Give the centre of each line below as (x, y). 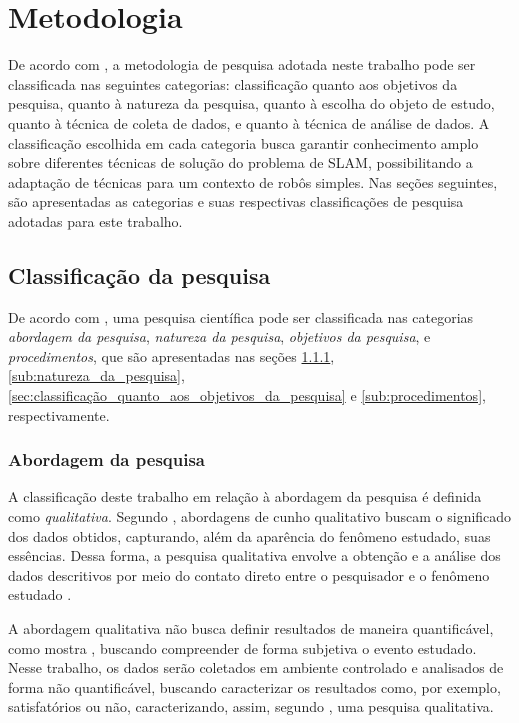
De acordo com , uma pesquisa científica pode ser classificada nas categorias (241, 316)
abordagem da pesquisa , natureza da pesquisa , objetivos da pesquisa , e (219, 336)
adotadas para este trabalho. (95, 220)
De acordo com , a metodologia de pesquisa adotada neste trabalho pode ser (242, 64)
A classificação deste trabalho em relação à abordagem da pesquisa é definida (245, 496)
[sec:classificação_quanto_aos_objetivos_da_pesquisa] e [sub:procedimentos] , (247, 395)
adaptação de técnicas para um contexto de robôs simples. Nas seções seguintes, (253, 181)
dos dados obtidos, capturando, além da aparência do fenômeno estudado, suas (249, 535)
